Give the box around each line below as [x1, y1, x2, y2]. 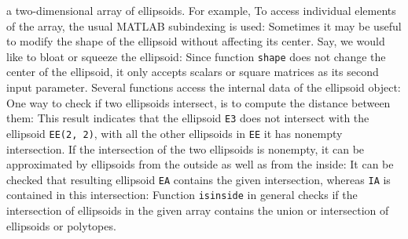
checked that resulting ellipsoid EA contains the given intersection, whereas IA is [6, 171, 391, 187]
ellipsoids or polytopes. [6, 217, 116, 234]
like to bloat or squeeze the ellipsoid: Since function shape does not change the [6, 48, 386, 64]
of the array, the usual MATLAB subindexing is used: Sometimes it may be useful [6, 17, 402, 34]
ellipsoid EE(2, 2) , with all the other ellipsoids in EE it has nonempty [6, 125, 343, 141]
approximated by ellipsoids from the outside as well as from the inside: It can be [6, 156, 394, 172]
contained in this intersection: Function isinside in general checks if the [6, 186, 358, 203]
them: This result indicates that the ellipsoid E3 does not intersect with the [6, 110, 369, 126]
